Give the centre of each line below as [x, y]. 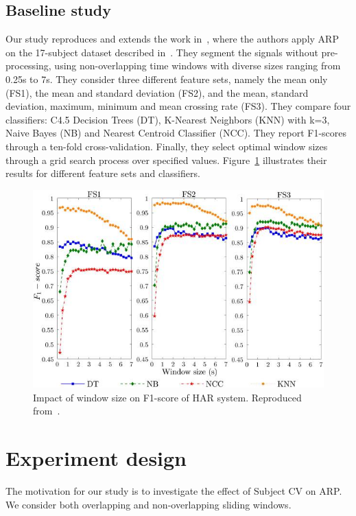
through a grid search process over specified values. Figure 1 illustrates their [166, 160]
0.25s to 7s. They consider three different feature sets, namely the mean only [167, 79]
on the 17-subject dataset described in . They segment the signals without [162, 52]
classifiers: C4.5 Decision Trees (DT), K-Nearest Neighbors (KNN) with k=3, [168, 119]
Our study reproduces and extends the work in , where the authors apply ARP [172, 39]
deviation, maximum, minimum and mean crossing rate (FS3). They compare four [178, 106]
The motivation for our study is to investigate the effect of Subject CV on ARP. [174, 491]
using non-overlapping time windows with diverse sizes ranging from [198, 66]
